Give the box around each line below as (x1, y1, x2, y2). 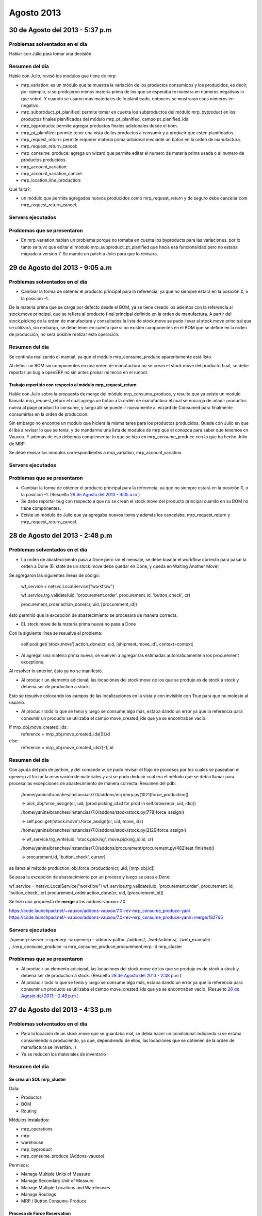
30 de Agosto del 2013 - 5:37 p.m (9, 26, 112, 34)
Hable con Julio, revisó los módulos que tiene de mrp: (9, 73, 117, 79)
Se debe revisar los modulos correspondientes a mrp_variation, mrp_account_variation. (9, 449, 183, 455)
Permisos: (9, 1162, 29, 1168)
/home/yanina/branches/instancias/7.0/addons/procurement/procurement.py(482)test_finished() (21, 845, 214, 851)
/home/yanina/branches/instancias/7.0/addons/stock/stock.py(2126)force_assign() (21, 827, 187, 833)
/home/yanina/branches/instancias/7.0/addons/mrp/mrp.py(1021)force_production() (21, 791, 189, 797)
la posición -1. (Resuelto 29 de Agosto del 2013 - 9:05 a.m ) (21, 492, 140, 497)
